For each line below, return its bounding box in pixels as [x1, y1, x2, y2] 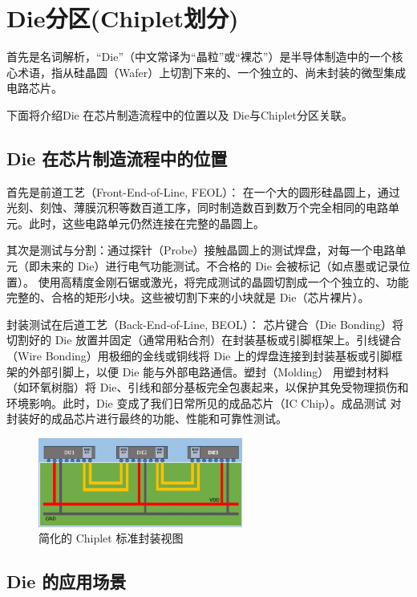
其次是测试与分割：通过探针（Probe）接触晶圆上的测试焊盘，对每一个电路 [6, 242, 395, 258]
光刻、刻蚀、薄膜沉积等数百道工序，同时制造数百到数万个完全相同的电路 [6, 199, 388, 216]
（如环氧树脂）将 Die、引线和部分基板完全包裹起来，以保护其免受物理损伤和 [6, 379, 409, 396]
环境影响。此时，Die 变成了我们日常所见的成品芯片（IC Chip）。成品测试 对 [6, 394, 402, 411]
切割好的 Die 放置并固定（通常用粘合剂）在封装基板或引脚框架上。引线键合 [6, 331, 402, 348]
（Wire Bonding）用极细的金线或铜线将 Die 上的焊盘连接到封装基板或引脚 [6, 347, 391, 364]
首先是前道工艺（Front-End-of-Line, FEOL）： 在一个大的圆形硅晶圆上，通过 [6, 183, 400, 200]
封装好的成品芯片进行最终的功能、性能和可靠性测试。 [6, 410, 287, 427]
